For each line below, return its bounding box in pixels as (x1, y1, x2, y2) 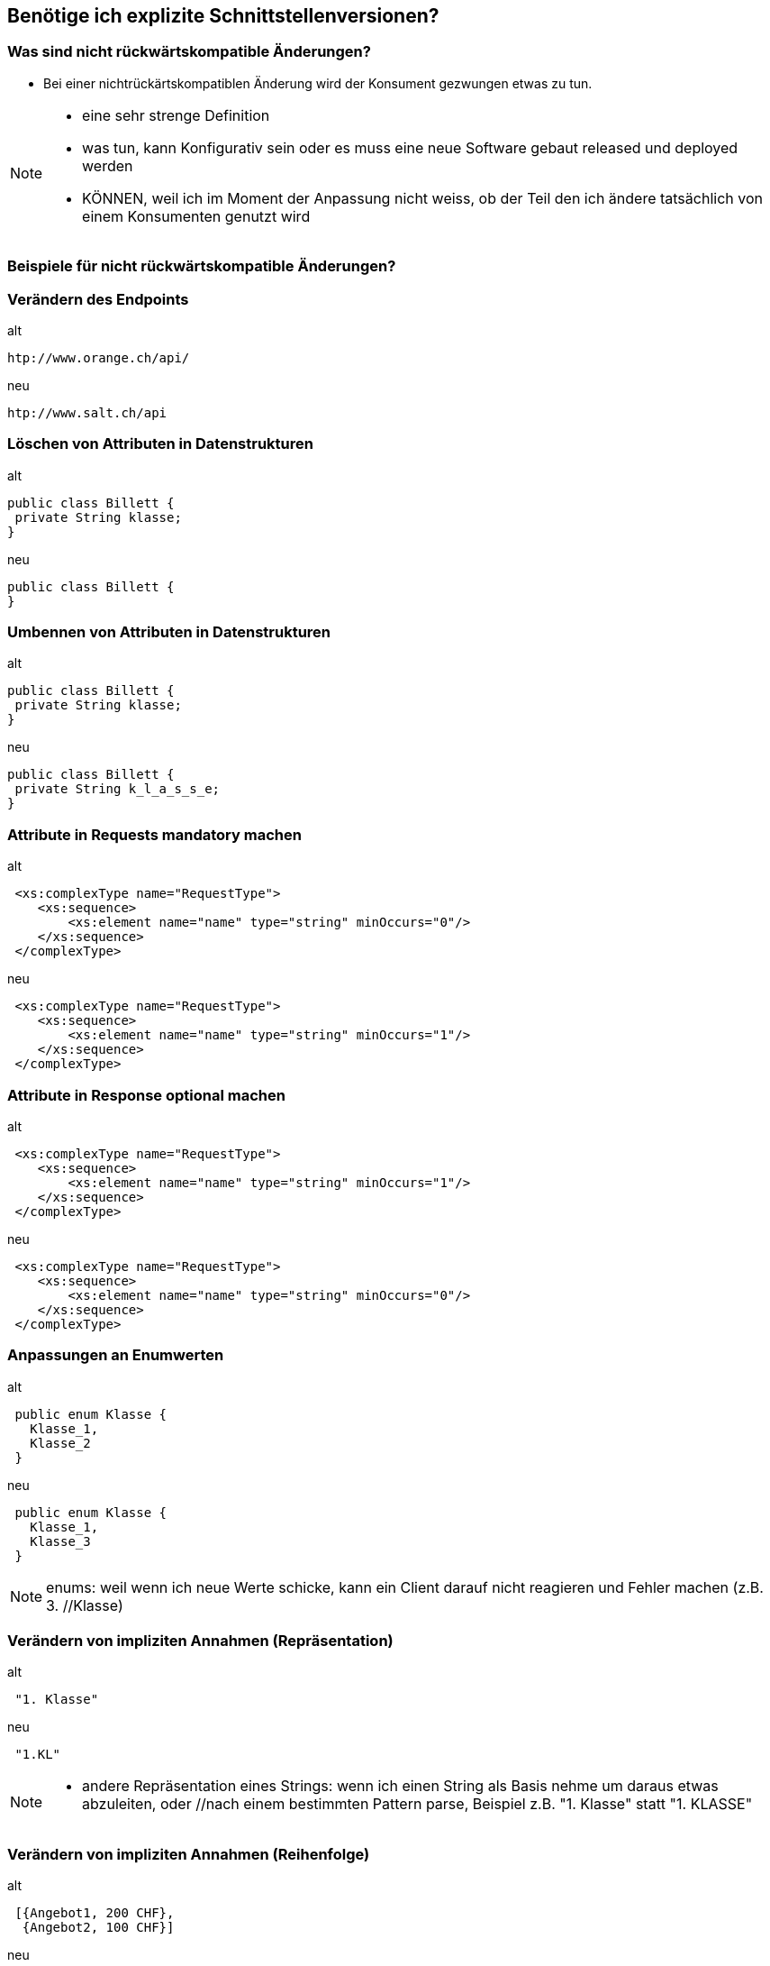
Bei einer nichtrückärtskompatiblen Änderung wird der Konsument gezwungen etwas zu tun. (43, 75, 593, 91)
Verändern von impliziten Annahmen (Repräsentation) (7, 1632, 394, 1651)
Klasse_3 (30, 1533, 91, 1549)
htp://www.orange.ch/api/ (7, 350, 190, 365)
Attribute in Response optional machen (7, 1085, 285, 1104)
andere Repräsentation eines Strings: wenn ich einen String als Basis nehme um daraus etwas (82, 1777, 719, 1796)
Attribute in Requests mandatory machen (7, 825, 302, 844)
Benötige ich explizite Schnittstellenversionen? (7, 5, 439, 27)
